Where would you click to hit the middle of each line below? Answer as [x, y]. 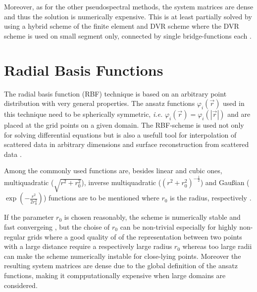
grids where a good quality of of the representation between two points [135, 236]
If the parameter [29, 217]
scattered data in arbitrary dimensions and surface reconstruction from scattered [127, 144]
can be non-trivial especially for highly [179, 226]
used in [234, 103]
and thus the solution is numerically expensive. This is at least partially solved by [128, 16]
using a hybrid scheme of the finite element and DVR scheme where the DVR [122, 26]
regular [15, 236]
